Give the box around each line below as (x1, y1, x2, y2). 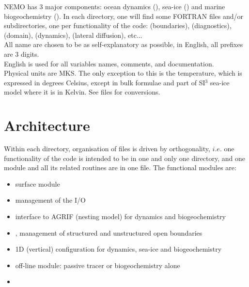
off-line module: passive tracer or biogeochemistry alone (15, 260, 180, 270)
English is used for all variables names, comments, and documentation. (4, 58, 214, 68)
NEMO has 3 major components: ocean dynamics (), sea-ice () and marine (4, 1, 225, 11)
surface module (15, 178, 60, 189)
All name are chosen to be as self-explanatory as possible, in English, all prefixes (4, 39, 243, 49)
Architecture (4, 115, 90, 135)
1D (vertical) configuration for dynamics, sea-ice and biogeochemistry (15, 244, 222, 254)
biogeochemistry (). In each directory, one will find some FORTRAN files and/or (4, 11, 244, 21)
